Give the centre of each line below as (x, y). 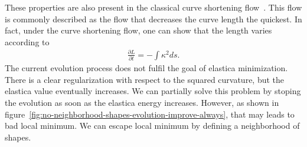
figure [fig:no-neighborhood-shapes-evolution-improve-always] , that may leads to (150, 114)
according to (27, 41)
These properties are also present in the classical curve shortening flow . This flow (153, 7)
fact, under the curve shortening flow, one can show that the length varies (138, 30)
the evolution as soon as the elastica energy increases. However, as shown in (142, 103)
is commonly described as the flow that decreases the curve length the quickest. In (153, 19)
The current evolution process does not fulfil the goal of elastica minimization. (146, 68)
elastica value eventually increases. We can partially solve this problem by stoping (153, 91)
